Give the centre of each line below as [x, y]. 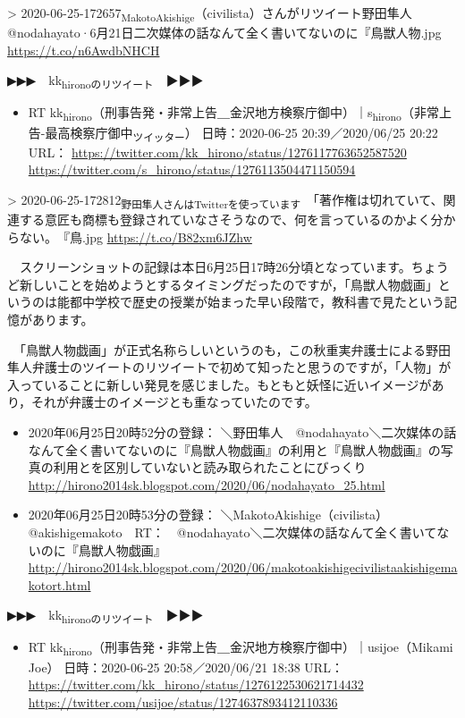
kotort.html [59, 584]
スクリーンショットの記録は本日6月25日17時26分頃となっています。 [215, 267]
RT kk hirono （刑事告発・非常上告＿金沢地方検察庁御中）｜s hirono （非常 [233, 114]
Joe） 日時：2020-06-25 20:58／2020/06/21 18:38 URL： [186, 667]
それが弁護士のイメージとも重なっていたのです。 [174, 402]
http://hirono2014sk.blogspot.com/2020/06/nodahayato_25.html [207, 484]
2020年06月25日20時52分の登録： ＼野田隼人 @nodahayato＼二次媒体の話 [242, 431]
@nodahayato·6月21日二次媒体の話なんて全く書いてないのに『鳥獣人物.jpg [224, 33]
